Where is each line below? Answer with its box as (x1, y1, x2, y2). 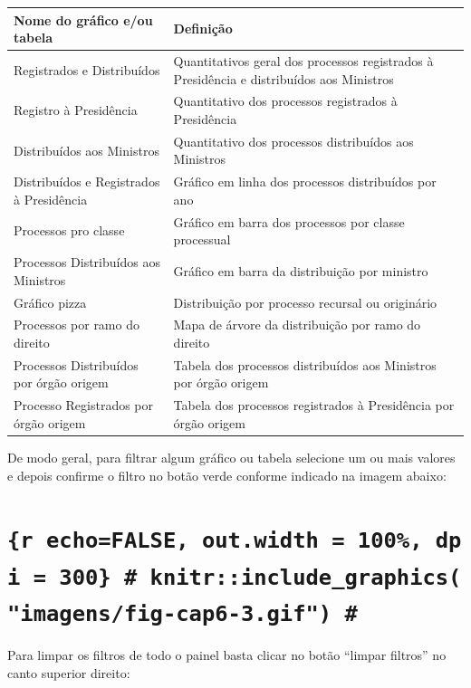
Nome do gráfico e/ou (14, 10, 153, 29)
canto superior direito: (7, 663, 130, 682)
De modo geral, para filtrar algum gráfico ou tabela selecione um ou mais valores (7, 447, 456, 466)
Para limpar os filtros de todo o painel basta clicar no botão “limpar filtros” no (7, 645, 447, 664)
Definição (173, 19, 233, 38)
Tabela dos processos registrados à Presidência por (173, 396, 455, 415)
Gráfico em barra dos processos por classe (173, 212, 405, 231)
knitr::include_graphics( (149, 564, 462, 590)
